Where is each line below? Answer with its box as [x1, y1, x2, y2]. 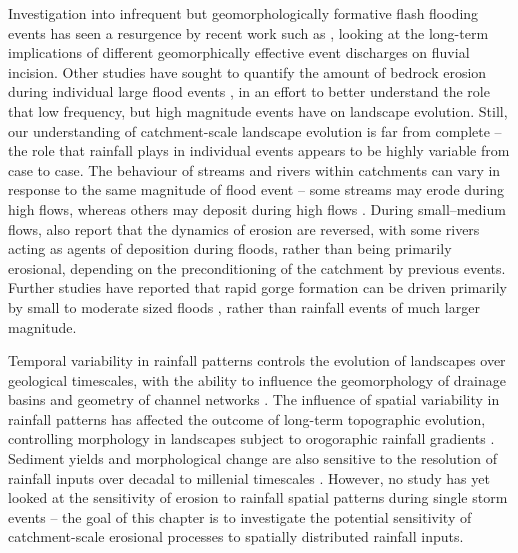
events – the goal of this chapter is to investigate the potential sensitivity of [8, 506, 472, 527]
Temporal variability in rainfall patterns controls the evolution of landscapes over [8, 350, 506, 371]
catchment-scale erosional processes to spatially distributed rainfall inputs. [8, 526, 464, 547]
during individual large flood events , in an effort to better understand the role [8, 81, 490, 102]
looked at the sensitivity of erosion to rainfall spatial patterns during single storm [8, 487, 508, 508]
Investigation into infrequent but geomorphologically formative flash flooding [8, 3, 479, 23]
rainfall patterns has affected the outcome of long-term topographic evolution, [8, 408, 486, 429]
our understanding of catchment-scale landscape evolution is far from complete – [8, 120, 502, 141]
